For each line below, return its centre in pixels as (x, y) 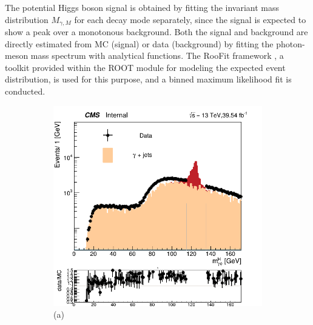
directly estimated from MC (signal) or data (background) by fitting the (139, 43)
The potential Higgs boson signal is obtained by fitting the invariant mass (142, 7)
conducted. (25, 91)
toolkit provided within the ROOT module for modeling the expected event (145, 67)
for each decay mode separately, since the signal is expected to (190, 19)
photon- (291, 43)
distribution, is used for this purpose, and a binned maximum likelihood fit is (148, 79)
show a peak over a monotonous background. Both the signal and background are (156, 32)
